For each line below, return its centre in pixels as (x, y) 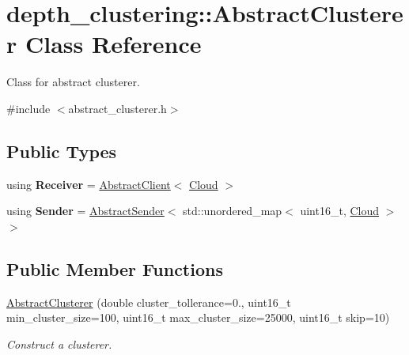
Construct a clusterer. (59, 344)
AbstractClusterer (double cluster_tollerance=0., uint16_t (149, 302)
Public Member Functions (115, 268)
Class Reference (113, 44)
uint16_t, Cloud (340, 211)
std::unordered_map (233, 211)
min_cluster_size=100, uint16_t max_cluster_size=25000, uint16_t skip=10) (198, 317)
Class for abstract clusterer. (73, 82)
